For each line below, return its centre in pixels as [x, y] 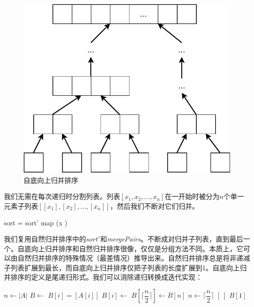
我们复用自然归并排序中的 [45, 239]
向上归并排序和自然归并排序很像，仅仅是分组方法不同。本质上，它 [137, 248]
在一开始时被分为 [192, 196]
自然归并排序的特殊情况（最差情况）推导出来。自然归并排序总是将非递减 [134, 258]
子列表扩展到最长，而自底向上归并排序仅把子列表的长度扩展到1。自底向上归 [125, 267]
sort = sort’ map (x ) [36, 222]
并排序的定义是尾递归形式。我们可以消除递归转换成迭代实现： [103, 277]
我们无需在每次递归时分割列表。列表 [62, 196]
